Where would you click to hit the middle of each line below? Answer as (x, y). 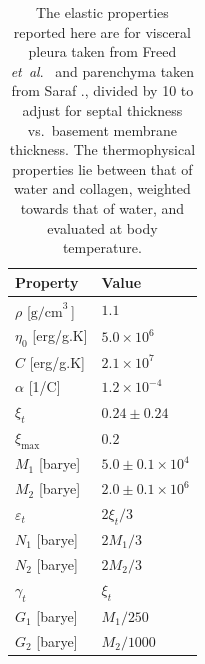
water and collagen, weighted (102, 188)
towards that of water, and (102, 207)
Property (47, 281)
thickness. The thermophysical (102, 149)
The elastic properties (102, 12)
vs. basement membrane (102, 129)
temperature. (102, 247)
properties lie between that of (102, 168)
